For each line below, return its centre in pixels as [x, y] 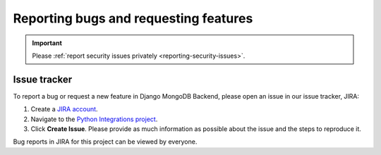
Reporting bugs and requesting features [133, 18]
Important [47, 43]
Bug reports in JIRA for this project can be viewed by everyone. [105, 142]
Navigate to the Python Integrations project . [94, 119]
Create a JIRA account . [64, 109]
